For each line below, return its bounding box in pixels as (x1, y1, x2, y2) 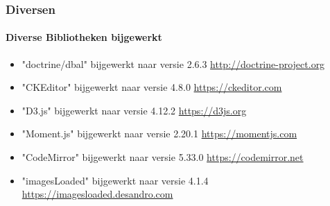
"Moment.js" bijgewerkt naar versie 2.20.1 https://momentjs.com (21, 126, 297, 141)
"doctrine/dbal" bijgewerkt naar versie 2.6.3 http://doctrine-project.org (21, 56, 325, 71)
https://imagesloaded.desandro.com (21, 187, 173, 201)
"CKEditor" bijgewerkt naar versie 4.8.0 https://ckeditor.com (21, 80, 282, 94)
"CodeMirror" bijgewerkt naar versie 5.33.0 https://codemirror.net (21, 150, 304, 164)
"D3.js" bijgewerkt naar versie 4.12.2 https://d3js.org (21, 103, 247, 117)
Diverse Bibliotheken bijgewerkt (6, 30, 162, 44)
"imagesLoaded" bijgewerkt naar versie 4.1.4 (21, 173, 209, 187)
